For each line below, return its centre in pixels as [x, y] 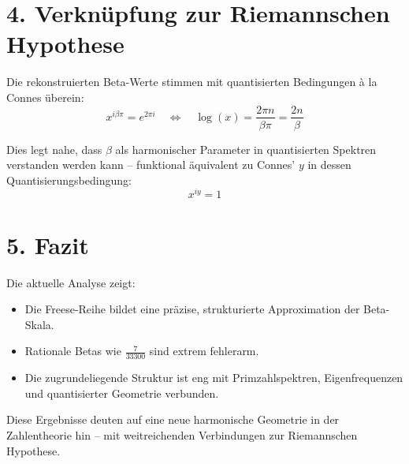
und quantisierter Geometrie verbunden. [122, 393]
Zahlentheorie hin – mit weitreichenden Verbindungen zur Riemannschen [182, 434]
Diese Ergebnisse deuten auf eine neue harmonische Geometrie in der [173, 419]
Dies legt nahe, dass [54, 149]
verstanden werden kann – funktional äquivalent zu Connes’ [151, 165]
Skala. [39, 324]
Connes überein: [45, 97]
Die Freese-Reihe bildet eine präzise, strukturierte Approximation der [192, 309]
